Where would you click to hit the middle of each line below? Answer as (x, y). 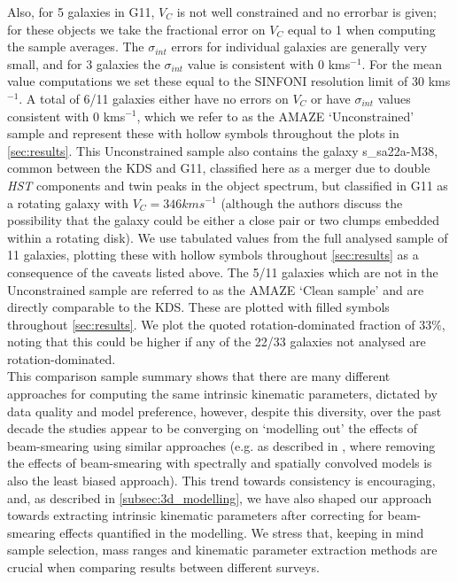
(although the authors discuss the (312, 202)
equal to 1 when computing (361, 29)
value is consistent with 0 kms (269, 63)
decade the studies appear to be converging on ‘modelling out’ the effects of (213, 428)
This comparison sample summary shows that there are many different (199, 376)
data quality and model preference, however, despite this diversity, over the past (225, 411)
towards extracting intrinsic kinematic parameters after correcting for (195, 515)
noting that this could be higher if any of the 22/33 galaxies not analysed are (217, 341)
